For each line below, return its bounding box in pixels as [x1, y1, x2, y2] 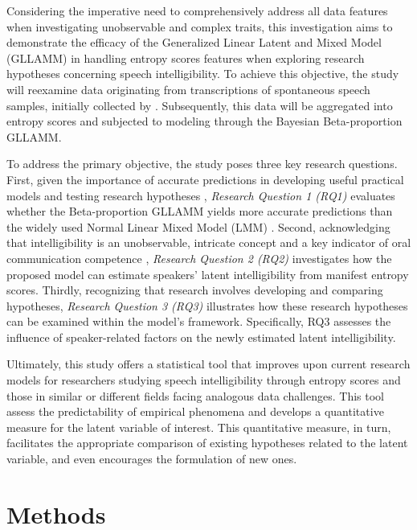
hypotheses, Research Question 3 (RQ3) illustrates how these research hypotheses [6, 297, 408, 314]
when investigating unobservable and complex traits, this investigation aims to [6, 18, 393, 35]
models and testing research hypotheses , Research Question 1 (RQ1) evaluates [6, 187, 395, 203]
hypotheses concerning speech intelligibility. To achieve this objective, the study [6, 65, 399, 82]
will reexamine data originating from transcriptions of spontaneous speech [6, 80, 370, 97]
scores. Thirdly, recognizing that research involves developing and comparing [6, 281, 383, 298]
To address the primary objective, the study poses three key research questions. [6, 155, 398, 172]
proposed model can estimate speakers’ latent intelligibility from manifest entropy [6, 265, 409, 282]
